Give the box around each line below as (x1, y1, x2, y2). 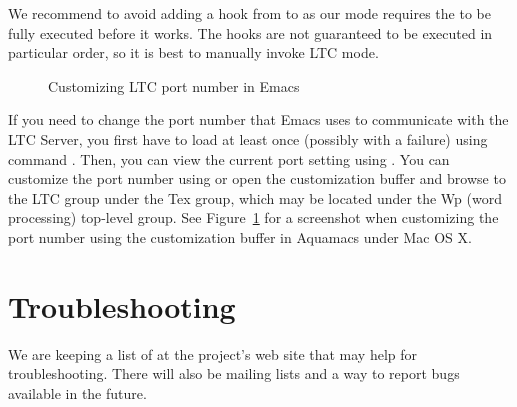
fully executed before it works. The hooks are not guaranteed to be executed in (8, 22, 493, 43)
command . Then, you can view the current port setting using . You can (8, 148, 450, 169)
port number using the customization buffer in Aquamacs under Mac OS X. (8, 226, 472, 247)
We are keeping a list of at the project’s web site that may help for (8, 343, 418, 364)
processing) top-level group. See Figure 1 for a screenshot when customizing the (8, 207, 499, 228)
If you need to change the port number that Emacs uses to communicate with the (8, 109, 509, 130)
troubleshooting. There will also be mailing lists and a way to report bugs (8, 363, 460, 384)
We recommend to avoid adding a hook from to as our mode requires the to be (8, 3, 491, 23)
